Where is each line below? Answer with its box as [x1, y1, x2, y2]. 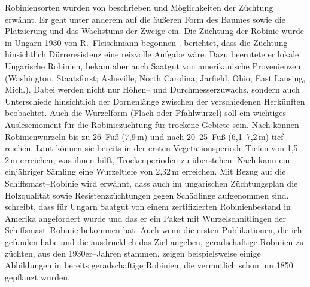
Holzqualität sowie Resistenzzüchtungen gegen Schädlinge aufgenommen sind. [5, 188, 289, 201]
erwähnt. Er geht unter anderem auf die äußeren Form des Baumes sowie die [5, 13, 285, 25]
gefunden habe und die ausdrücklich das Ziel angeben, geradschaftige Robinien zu [5, 235, 304, 248]
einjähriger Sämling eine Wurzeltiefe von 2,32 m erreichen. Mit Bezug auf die [5, 165, 286, 178]
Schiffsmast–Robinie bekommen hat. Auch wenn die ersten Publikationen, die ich [5, 224, 302, 236]
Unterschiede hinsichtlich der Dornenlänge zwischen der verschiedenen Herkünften [5, 94, 305, 107]
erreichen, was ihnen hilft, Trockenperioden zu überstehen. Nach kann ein [20, 153, 290, 166]
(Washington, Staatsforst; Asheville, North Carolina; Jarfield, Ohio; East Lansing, [5, 71, 306, 84]
